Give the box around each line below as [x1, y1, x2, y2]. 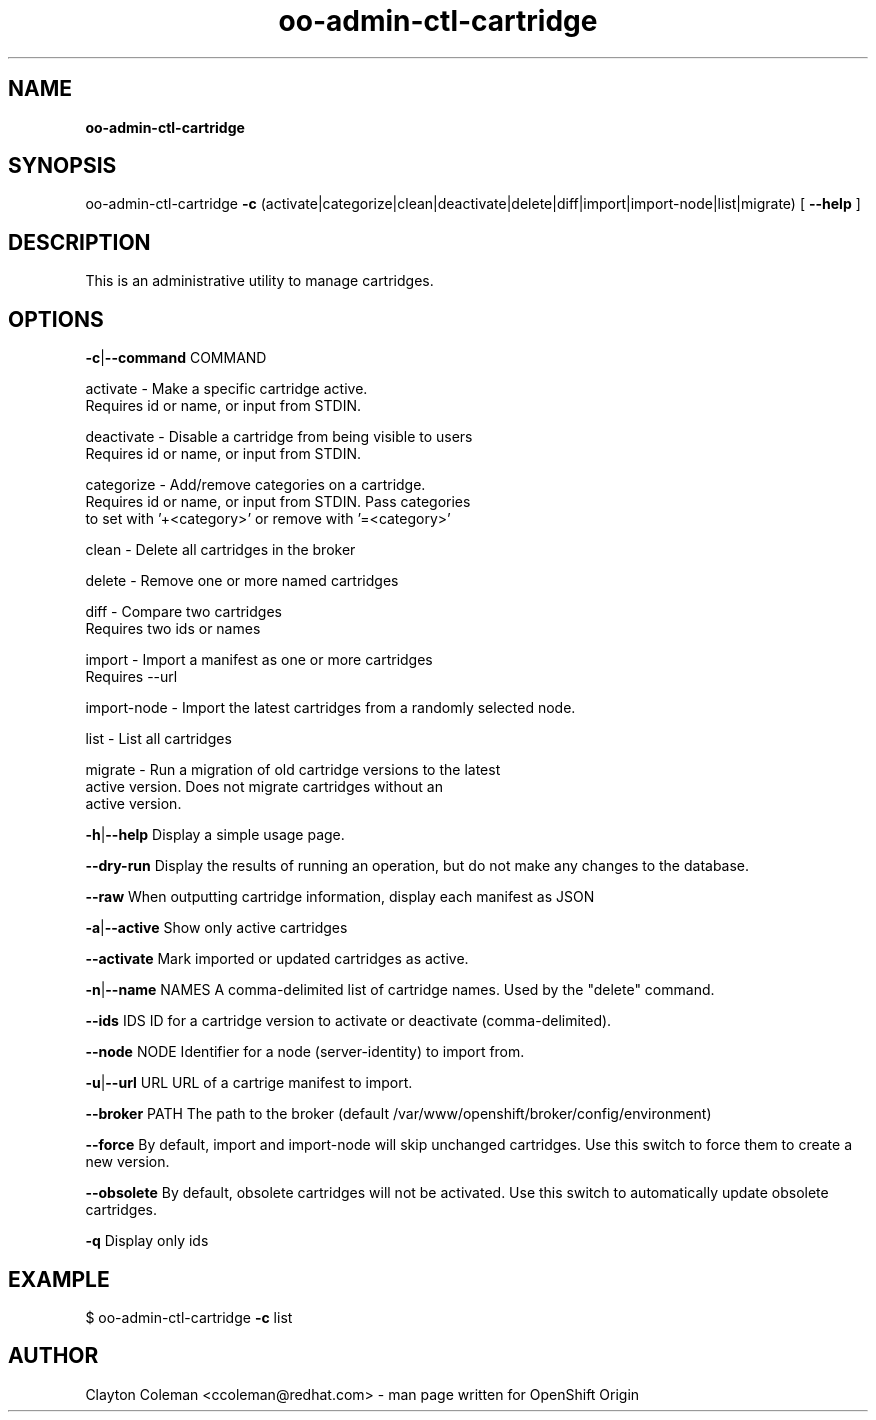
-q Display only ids [85, 1232, 209, 1250]
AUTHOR [8, 1343, 99, 1369]
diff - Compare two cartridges [85, 603, 282, 621]
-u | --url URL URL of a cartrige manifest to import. [85, 1074, 413, 1092]
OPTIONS [8, 306, 104, 332]
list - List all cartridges [85, 730, 232, 748]
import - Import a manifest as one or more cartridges [85, 651, 433, 669]
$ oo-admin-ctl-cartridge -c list [85, 1308, 293, 1326]
